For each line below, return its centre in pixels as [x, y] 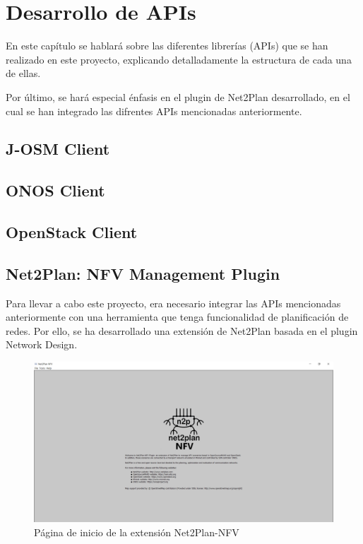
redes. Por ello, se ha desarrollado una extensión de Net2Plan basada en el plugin [182, 330]
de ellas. [23, 73]
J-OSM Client [58, 149]
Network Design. [42, 344]
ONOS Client [55, 190]
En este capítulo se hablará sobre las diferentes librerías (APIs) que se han [167, 46]
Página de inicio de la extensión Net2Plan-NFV [137, 532]
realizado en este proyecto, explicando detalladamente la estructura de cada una [179, 59]
